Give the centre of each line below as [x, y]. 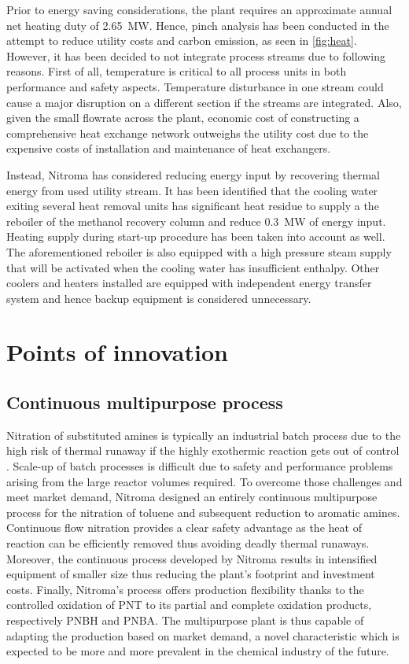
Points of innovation [117, 352]
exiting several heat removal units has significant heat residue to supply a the [193, 206]
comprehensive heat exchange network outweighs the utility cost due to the [188, 133]
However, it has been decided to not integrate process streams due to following [196, 55]
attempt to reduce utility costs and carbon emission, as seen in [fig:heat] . [182, 41]
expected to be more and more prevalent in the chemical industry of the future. [198, 651]
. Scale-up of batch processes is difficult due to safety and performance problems [200, 466]
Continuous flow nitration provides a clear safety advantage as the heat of [184, 528]
